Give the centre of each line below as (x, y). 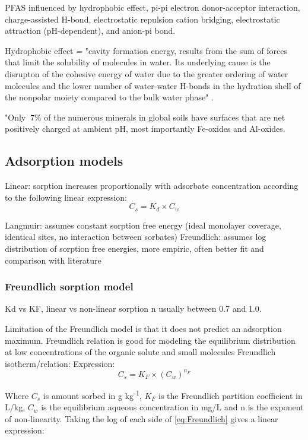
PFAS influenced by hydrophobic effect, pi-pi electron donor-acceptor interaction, (153, 7)
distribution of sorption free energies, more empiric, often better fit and (134, 248)
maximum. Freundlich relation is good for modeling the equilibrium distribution (150, 340)
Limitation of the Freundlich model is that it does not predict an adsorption (143, 328)
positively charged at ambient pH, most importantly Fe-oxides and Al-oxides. (145, 129)
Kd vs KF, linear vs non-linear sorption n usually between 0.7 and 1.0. (133, 308)
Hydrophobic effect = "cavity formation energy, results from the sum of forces (146, 50)
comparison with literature (53, 260)
